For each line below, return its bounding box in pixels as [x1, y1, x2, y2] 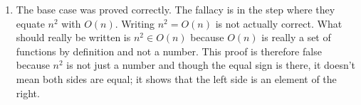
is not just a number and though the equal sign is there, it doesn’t [66, 57, 356, 72]
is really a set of [261, 30, 331, 45]
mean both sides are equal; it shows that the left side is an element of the [16, 71, 337, 86]
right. [16, 85, 40, 100]
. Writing [115, 16, 155, 31]
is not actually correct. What [215, 16, 342, 31]
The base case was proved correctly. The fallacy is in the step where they [16, 2, 335, 16]
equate [16, 16, 45, 31]
